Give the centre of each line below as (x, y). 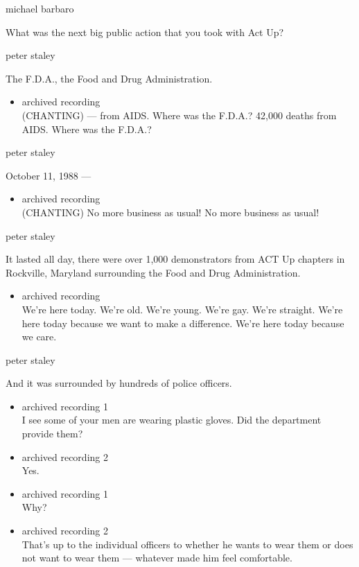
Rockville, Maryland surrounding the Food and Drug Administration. (153, 272)
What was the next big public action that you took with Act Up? (145, 32)
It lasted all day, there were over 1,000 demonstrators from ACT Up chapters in (175, 259)
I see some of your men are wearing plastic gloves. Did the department (172, 420)
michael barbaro (40, 8)
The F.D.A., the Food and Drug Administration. (109, 78)
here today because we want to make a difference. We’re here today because (183, 323)
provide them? (52, 434)
